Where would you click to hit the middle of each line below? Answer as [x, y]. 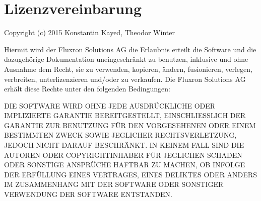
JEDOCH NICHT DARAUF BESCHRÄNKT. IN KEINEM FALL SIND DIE [124, 145]
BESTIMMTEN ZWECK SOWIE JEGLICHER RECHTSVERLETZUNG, [120, 135]
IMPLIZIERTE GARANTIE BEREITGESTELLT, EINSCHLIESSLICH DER [125, 115]
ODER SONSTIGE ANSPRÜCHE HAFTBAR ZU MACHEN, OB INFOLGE [125, 165]
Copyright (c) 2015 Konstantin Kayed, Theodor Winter [89, 32]
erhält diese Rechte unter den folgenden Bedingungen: [87, 89]
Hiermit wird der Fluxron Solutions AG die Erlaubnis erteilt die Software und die [130, 49]
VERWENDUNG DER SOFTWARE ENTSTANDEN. [88, 194]
